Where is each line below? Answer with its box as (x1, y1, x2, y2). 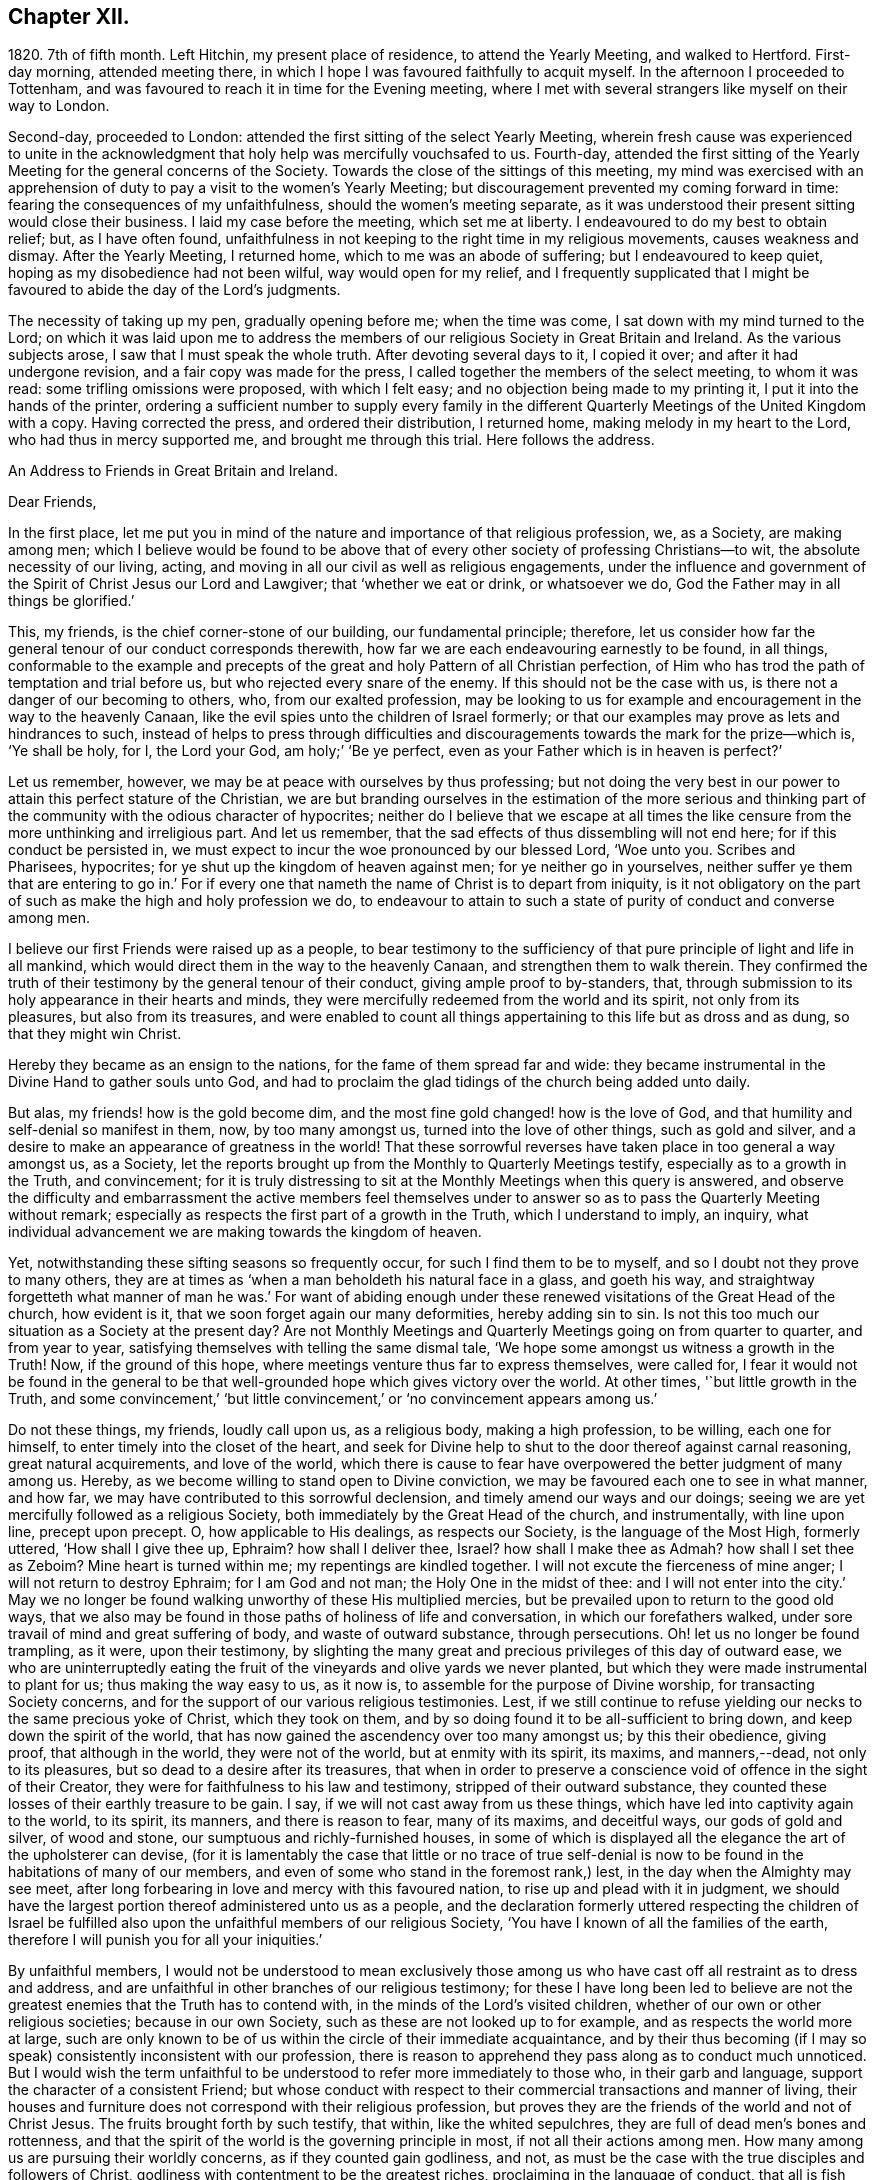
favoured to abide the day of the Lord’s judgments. (8, 281, 341, 299)
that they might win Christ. (8, 1025, 182, 1043)
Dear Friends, (8, 493, 97, 511)
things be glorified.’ (8, 592, 135, 610)
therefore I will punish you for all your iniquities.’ (8, 1931, 323, 1949)
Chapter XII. (8, 4, 130, 29)
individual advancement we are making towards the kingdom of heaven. (8, 1223, 482, 1241)
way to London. (8, 97, 110, 115)
